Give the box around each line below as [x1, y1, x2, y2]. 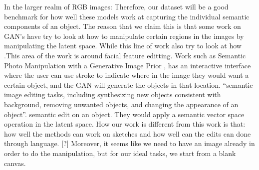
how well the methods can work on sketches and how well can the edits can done [4, 128, 251, 139]
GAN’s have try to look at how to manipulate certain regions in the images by [4, 30, 244, 41]
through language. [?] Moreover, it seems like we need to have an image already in [4, 138, 255, 149]
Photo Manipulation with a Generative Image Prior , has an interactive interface [4, 60, 251, 70]
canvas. [4, 158, 26, 168]
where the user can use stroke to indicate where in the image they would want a [4, 70, 249, 80]
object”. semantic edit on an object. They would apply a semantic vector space [4, 109, 245, 119]
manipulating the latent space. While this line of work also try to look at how [4, 40, 242, 51]
